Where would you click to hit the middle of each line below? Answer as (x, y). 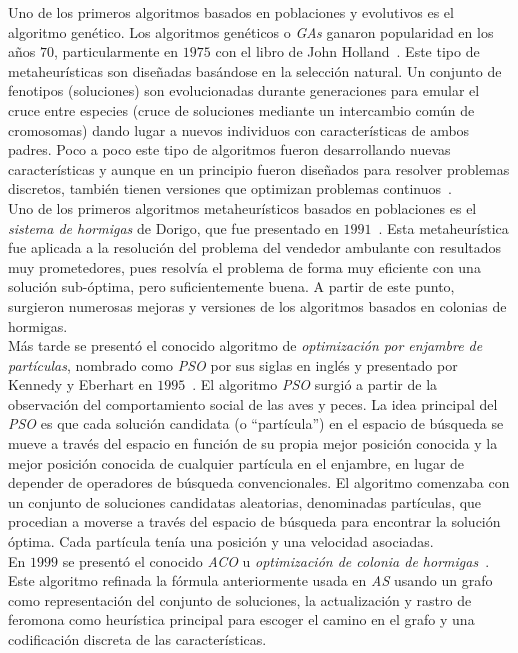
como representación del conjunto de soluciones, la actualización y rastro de (240, 599)
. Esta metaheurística (443, 227)
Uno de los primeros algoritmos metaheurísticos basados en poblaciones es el (242, 207)
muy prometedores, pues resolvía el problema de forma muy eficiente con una (244, 266)
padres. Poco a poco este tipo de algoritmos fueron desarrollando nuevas (229, 149)
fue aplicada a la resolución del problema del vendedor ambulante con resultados (255, 247)
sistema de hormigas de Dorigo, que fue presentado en (173, 227)
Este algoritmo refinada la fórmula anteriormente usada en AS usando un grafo (250, 580)
